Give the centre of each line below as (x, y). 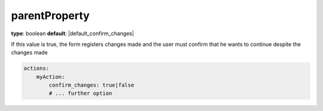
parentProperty (50, 16)
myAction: (51, 77)
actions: (36, 68)
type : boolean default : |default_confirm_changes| (73, 33)
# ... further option (80, 93)
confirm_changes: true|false (92, 85)
